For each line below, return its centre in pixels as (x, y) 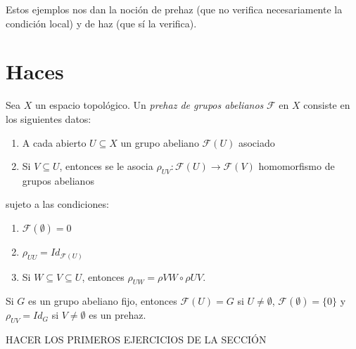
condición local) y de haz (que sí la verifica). (101, 23)
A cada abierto (54, 142)
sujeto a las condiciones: (57, 204)
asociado (256, 142)
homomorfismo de (297, 166)
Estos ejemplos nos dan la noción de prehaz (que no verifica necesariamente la (174, 9)
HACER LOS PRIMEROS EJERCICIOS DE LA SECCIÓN (136, 340)
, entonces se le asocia (106, 166)
